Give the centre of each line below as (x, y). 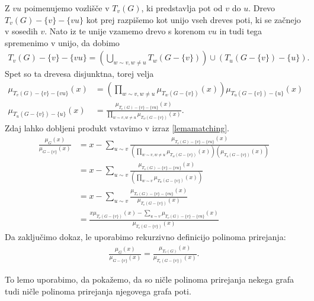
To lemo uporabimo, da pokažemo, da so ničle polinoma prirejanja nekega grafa (149, 279)
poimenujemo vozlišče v (67, 8)
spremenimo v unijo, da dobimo (62, 42)
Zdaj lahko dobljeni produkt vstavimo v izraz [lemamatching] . (117, 127)
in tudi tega (241, 31)
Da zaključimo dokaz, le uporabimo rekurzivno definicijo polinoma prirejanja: (145, 237)
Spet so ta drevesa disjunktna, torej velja (79, 74)
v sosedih (21, 31)
